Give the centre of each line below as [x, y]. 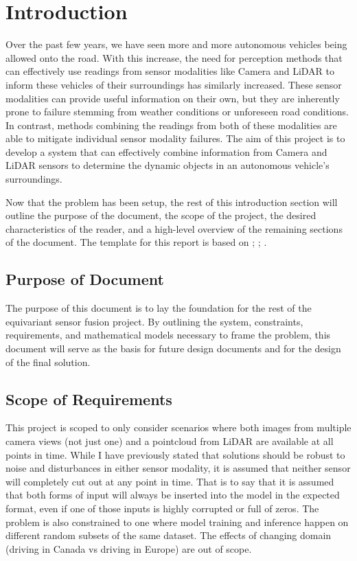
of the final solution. [48, 362]
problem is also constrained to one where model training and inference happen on [177, 522]
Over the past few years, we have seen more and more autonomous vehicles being [176, 44]
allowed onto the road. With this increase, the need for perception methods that [174, 57]
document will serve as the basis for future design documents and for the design [173, 348]
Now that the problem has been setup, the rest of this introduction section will [172, 202]
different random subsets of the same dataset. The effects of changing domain [169, 535]
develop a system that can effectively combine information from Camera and [166, 151]
